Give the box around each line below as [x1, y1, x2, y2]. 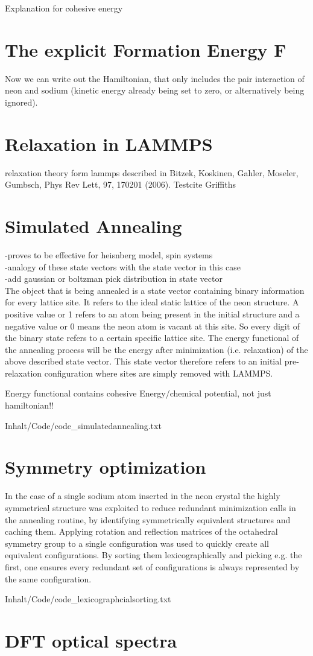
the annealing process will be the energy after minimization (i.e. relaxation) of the [5, 343, 308, 355]
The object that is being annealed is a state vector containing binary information [5, 284, 305, 296]
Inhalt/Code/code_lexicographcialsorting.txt [5, 593, 171, 605]
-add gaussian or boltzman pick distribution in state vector [5, 272, 223, 285]
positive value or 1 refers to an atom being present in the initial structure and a [5, 307, 300, 320]
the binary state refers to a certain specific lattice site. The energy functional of [5, 331, 299, 344]
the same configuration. [5, 572, 92, 585]
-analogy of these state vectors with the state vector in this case [5, 260, 241, 273]
